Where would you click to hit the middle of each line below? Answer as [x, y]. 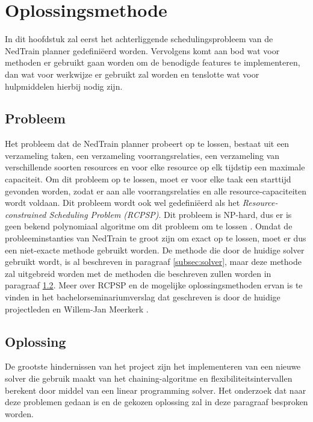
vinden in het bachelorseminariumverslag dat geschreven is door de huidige [143, 297]
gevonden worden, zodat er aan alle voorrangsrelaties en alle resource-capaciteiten [156, 191]
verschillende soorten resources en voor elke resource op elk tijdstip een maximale [155, 167]
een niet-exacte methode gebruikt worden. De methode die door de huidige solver [155, 250]
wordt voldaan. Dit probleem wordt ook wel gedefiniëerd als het [122, 203]
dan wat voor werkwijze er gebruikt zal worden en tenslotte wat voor [132, 74]
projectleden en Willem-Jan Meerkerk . [77, 309]
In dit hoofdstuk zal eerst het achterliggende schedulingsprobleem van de [139, 39]
